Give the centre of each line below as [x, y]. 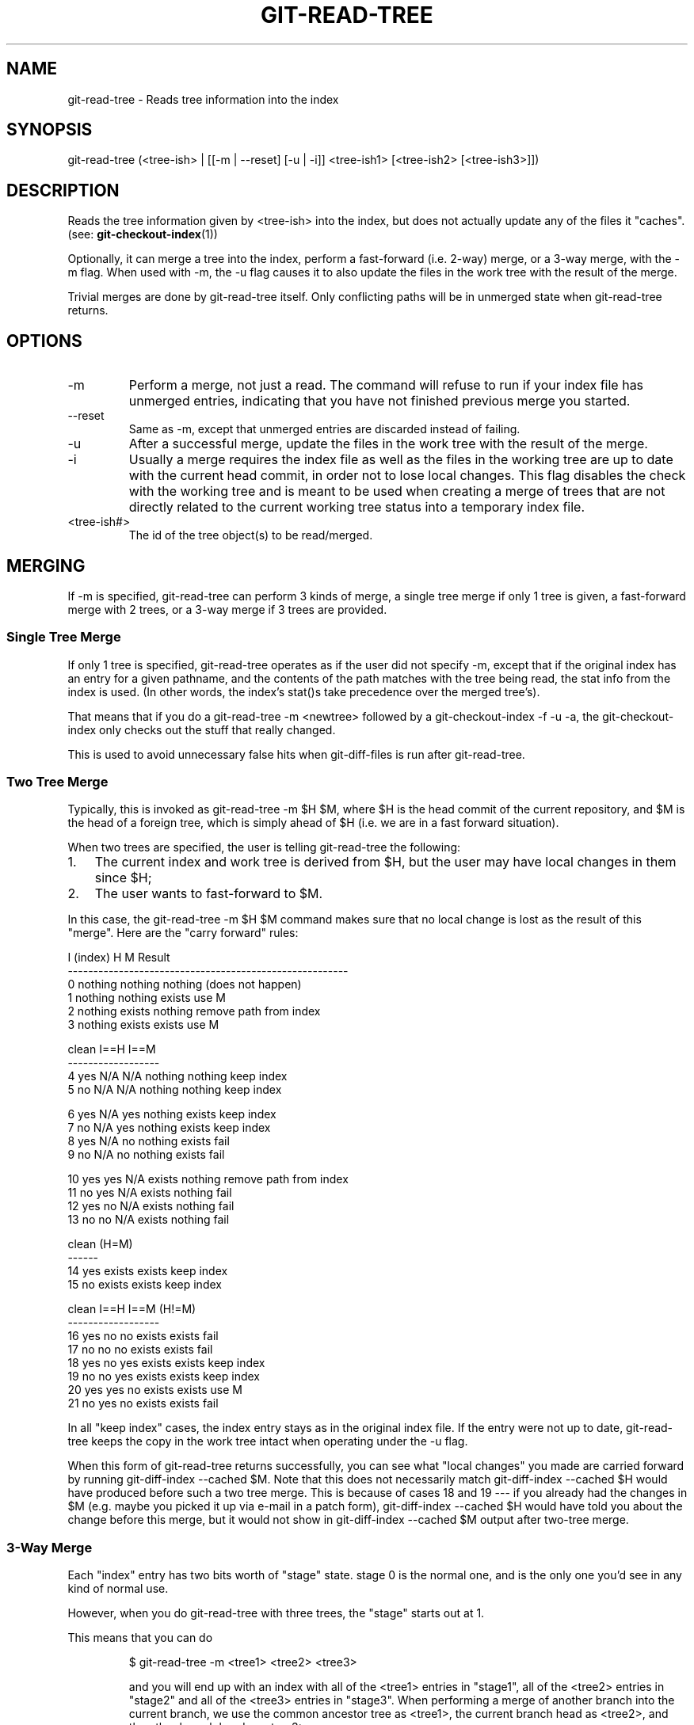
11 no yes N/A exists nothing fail [150, 1193]
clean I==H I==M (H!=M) [132, 1309]
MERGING [46, 565]
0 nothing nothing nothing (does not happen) [185, 984]
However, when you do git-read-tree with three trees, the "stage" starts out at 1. [276, 1613]
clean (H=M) [100, 1244]
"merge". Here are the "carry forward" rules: [183, 933]
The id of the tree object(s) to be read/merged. [251, 535]
